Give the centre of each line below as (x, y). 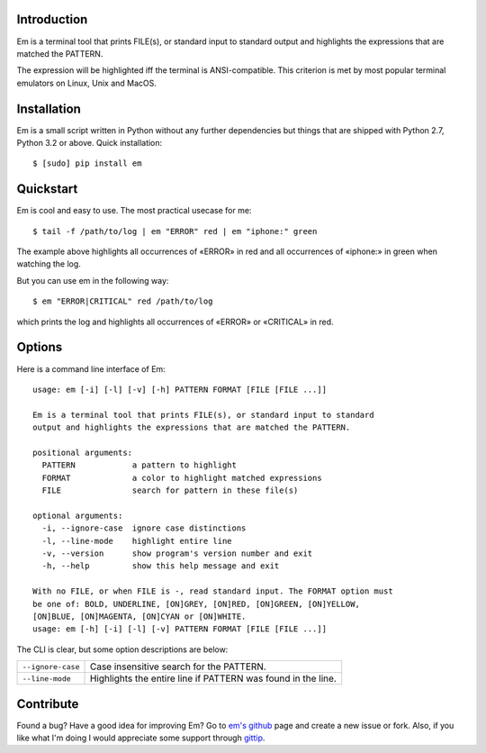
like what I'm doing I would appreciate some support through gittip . (141, 738)
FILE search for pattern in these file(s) (170, 490)
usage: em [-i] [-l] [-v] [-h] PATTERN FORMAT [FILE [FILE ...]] (180, 389)
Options (40, 347)
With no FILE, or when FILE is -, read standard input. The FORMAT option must (213, 591)
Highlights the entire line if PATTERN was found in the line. (213, 678)
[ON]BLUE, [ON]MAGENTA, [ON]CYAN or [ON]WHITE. (139, 616)
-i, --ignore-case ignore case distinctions (144, 528)
